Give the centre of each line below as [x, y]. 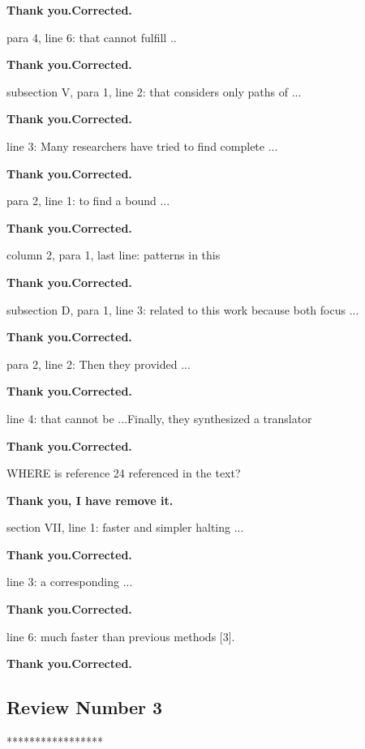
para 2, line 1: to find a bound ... [88, 201]
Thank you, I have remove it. [90, 500]
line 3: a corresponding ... [70, 582]
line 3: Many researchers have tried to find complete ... [142, 146]
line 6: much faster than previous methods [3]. [121, 636]
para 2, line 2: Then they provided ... [99, 364]
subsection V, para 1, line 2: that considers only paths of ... [154, 91]
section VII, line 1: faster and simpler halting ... [125, 527]
